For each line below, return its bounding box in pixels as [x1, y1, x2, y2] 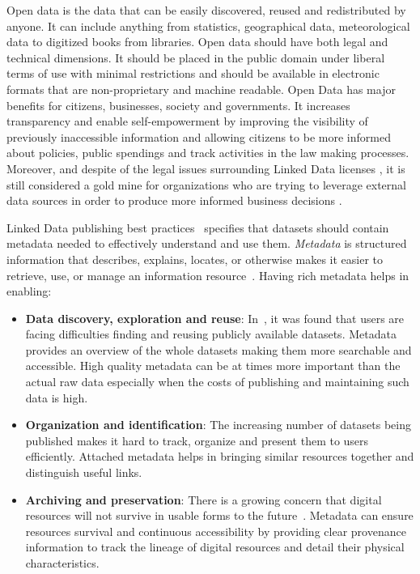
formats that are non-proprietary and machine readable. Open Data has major [6, 80, 396, 97]
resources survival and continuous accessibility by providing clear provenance [25, 522, 406, 539]
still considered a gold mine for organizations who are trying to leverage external [6, 176, 407, 193]
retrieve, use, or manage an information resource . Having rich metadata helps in [6, 266, 409, 283]
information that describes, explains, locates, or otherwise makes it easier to [6, 250, 384, 267]
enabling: [6, 283, 52, 300]
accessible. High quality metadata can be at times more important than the [25, 357, 401, 374]
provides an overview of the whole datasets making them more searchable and [25, 341, 412, 358]
